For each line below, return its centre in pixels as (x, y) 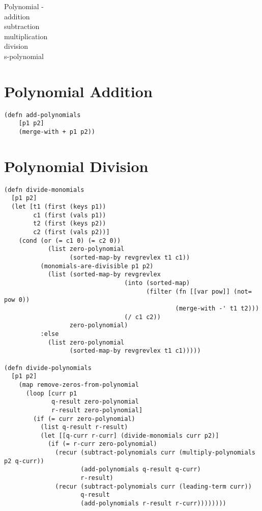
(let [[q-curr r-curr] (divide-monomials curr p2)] (130, 435)
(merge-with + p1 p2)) (57, 132)
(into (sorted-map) (157, 283)
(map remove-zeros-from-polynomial (79, 385)
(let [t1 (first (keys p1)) (59, 207)
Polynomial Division (76, 166)
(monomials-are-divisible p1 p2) (97, 266)
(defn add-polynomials (42, 115)
